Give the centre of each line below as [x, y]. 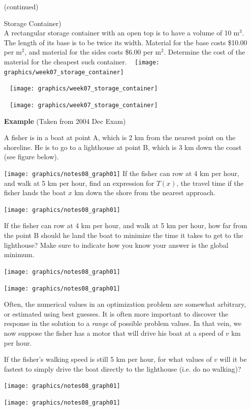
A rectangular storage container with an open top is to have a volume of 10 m [122, 33]
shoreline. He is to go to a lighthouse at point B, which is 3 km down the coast [123, 147]
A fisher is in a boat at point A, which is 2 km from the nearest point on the [120, 137]
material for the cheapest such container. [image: [82, 61]
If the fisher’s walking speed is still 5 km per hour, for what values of [108, 359]
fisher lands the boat [35, 192]
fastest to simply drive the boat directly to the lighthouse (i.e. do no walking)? [123, 368]
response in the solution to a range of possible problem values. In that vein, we [123, 323]
